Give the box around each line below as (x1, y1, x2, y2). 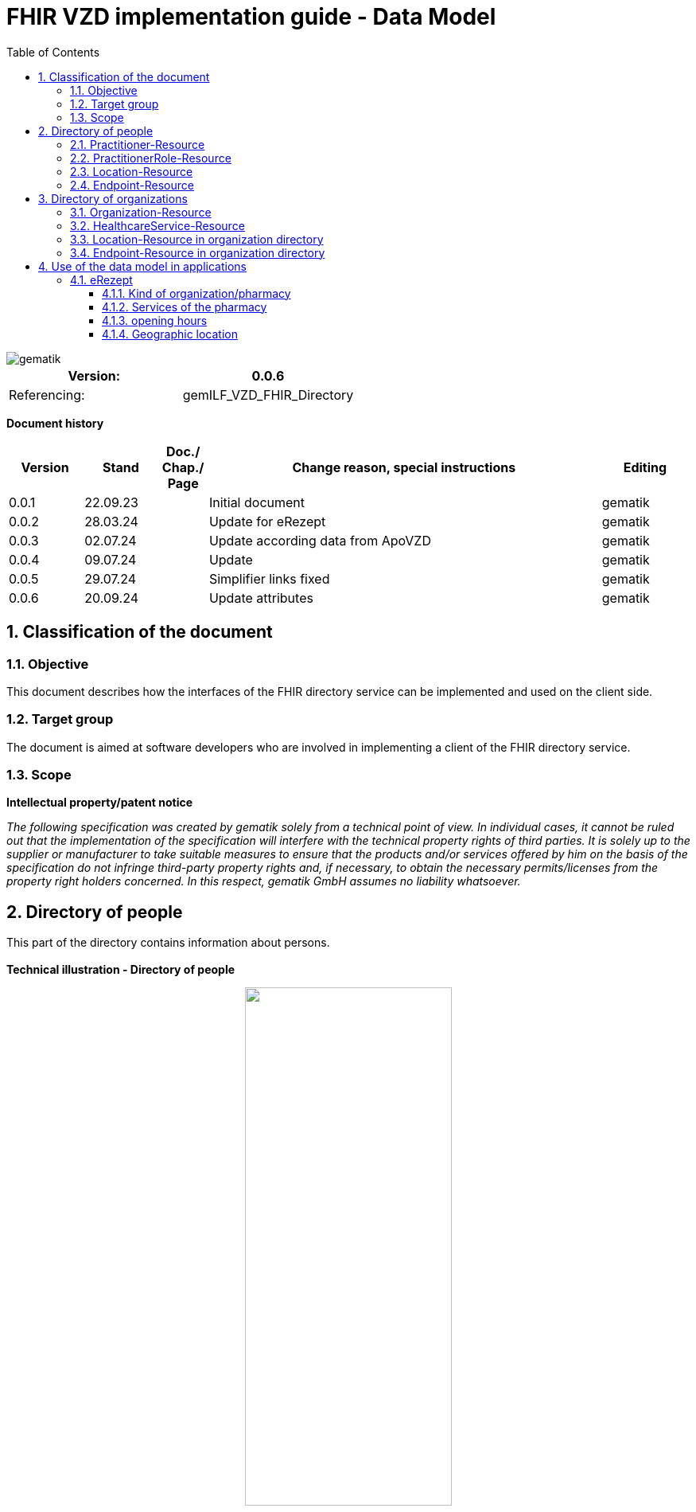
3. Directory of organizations (38, 191, 188, 205)
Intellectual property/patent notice (6, 795, 193, 810)
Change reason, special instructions (292, 459, 516, 475)
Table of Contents (6, 45, 100, 59)
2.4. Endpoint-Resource (70, 178, 194, 192)
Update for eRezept (208, 513, 326, 529)
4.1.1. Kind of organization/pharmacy (102, 286, 291, 300)
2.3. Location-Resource (70, 164, 193, 178)
